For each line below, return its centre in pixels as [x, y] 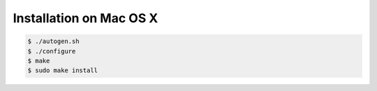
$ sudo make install [62, 71]
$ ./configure [52, 51]
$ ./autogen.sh [53, 41]
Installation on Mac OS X [86, 18]
